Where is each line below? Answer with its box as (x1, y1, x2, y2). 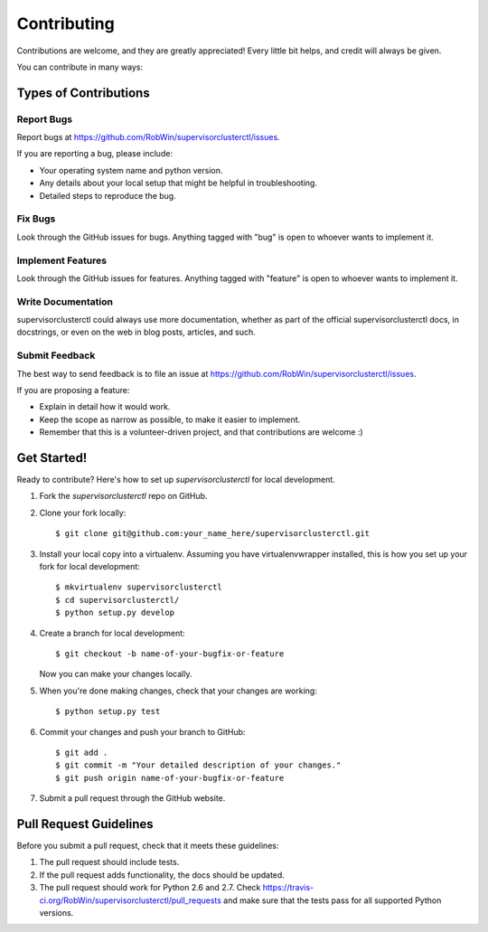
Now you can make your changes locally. (39, 669, 192, 680)
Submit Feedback (16, 349, 96, 362)
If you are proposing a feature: (16, 385, 130, 395)
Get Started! (16, 450, 88, 466)
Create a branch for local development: (39, 627, 185, 638)
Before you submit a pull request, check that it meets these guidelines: (16, 841, 279, 852)
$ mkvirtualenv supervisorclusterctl (55, 582, 223, 592)
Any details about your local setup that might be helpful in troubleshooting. (39, 177, 318, 189)
